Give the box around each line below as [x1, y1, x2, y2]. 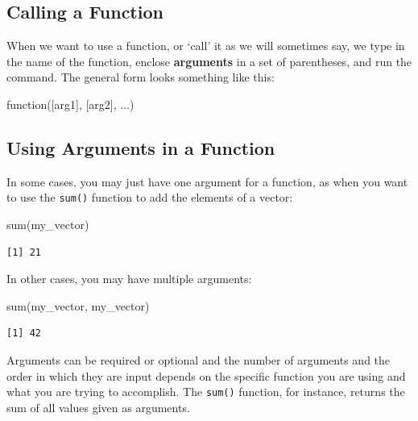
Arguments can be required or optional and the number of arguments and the [6, 352, 391, 368]
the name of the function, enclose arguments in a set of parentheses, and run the [6, 52, 412, 69]
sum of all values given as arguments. [6, 398, 190, 415]
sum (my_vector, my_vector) [6, 297, 150, 314]
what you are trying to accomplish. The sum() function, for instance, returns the [6, 383, 405, 400]
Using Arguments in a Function [6, 135, 275, 160]
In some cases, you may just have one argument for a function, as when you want [6, 173, 408, 190]
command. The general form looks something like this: [6, 69, 275, 85]
